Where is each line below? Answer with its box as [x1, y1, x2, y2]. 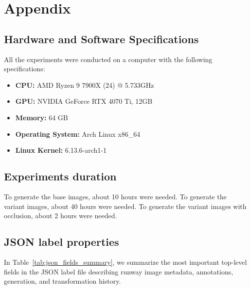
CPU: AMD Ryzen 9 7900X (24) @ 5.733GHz [15, 80, 154, 90]
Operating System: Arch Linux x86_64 [15, 128, 141, 139]
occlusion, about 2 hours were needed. [4, 210, 117, 221]
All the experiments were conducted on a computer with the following [4, 54, 213, 64]
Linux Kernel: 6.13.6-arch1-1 [15, 145, 107, 155]
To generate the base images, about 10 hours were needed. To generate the [4, 191, 227, 201]
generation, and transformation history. [4, 276, 121, 286]
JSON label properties [4, 234, 119, 249]
